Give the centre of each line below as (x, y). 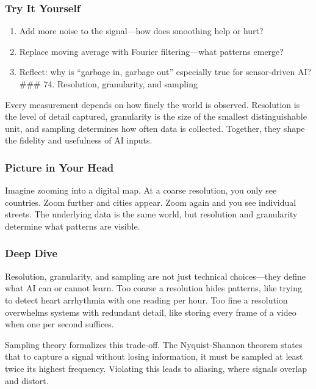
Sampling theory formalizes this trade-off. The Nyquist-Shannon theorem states (154, 344)
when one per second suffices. (59, 324)
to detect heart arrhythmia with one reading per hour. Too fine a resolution (146, 300)
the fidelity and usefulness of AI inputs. (79, 140)
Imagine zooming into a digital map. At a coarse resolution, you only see (141, 190)
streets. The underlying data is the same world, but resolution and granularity (151, 214)
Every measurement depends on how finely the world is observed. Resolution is (153, 104)
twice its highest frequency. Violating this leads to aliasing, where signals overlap (156, 368)
